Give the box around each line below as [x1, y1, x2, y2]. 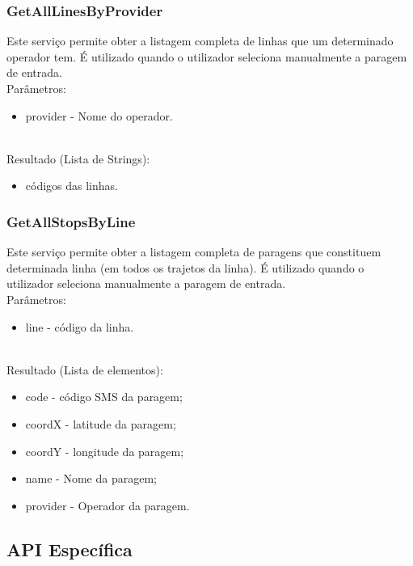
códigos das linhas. [25, 177, 118, 194]
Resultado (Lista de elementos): [6, 361, 163, 378]
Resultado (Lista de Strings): [6, 150, 150, 167]
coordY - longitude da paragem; [25, 442, 184, 459]
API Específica [6, 536, 133, 561]
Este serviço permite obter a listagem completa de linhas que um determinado [6, 32, 394, 49]
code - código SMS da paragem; [25, 388, 183, 405]
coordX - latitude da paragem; [25, 415, 176, 432]
